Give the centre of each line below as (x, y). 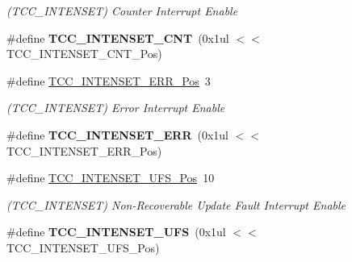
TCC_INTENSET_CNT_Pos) (84, 54)
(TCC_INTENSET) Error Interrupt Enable (116, 108)
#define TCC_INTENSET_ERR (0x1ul (117, 134)
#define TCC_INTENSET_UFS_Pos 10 (111, 178)
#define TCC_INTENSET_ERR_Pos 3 (109, 80)
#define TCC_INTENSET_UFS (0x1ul (116, 232)
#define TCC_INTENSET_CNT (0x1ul (118, 37)
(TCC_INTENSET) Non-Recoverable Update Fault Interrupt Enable (176, 204)
